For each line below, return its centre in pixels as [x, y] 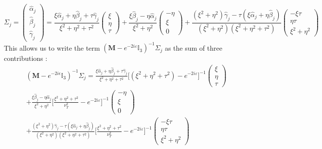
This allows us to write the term [52, 47]
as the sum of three [193, 47]
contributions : [26, 58]
